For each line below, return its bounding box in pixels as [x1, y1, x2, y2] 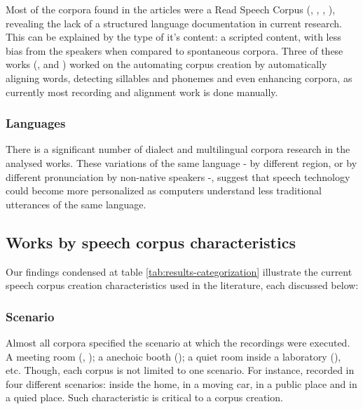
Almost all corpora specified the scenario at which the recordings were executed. [6, 335, 350, 349]
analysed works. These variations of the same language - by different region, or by [6, 155, 357, 170]
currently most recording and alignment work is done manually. [6, 84, 278, 99]
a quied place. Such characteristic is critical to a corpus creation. [6, 390, 283, 405]
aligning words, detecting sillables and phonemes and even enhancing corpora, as [6, 70, 352, 85]
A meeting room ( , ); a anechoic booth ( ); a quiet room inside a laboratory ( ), [6, 349, 341, 363]
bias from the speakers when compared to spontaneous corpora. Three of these [6, 43, 343, 58]
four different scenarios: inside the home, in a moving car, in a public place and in [6, 376, 357, 391]
